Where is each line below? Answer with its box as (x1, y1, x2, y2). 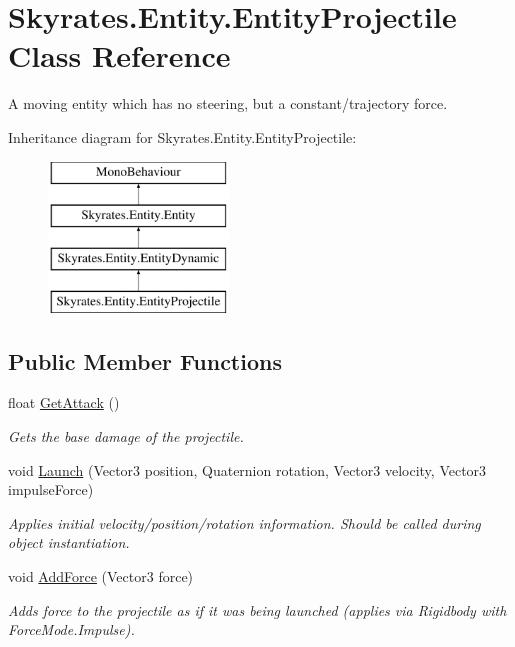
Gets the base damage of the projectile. (8, 426, 244, 447)
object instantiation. (8, 532, 130, 553)
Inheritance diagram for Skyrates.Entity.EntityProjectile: (8, 126, 357, 147)
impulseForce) (8, 479, 94, 500)
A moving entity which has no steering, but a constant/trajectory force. (8, 93, 448, 114)
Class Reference (8, 35, 231, 76)
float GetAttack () (8, 392, 120, 413)
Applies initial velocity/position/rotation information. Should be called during (8, 512, 481, 533)
